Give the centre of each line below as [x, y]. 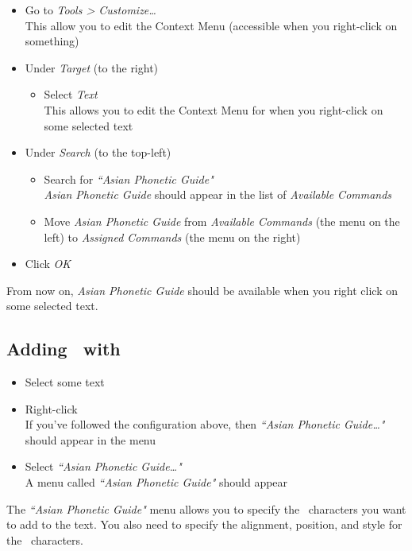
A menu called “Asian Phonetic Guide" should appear [156, 482]
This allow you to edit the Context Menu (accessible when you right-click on [211, 25]
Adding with [64, 349]
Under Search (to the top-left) [98, 152]
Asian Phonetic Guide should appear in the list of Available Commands [218, 194]
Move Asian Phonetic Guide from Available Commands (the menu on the [222, 221]
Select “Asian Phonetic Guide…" [103, 466]
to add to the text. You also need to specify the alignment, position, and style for [204, 524]
